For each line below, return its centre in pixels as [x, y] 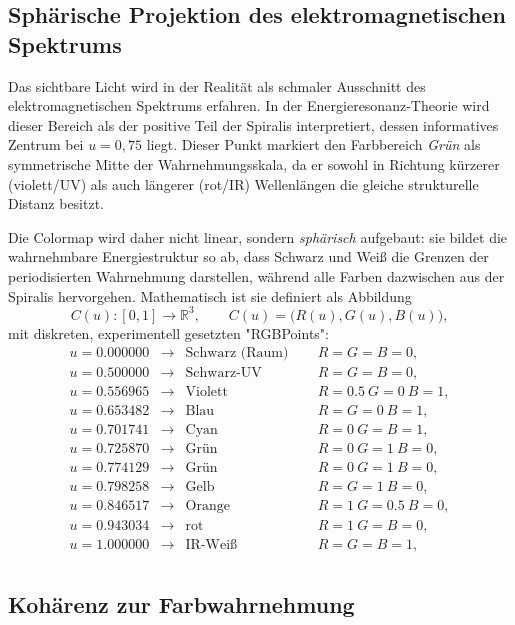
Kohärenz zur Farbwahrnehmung [181, 603]
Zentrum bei [46, 144]
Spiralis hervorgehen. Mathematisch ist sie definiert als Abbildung [210, 295]
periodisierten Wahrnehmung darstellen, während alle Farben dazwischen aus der [256, 275]
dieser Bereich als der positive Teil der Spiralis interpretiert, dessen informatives [253, 124]
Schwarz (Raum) [237, 353]
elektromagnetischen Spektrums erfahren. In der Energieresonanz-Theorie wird [249, 105]
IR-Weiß [211, 544]
